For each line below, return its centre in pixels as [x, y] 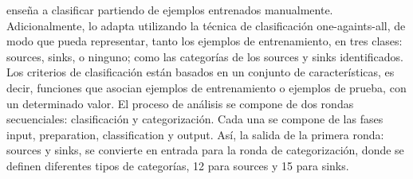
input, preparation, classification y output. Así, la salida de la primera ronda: [195, 134]
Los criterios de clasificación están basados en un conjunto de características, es [201, 72]
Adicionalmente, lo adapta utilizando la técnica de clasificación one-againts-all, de [206, 25]
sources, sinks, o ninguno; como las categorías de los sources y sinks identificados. [205, 56]
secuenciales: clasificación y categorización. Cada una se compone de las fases [195, 119]
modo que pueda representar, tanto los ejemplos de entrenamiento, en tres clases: [205, 41]
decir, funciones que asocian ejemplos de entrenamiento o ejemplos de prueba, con [206, 87]
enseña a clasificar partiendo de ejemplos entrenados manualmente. [170, 10]
